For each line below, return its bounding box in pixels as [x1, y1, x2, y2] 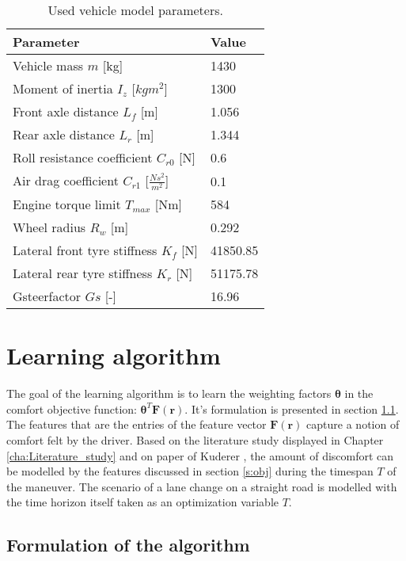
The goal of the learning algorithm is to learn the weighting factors [6, 385, 332, 402]
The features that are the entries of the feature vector [6, 416, 267, 433]
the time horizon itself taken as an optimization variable [6, 494, 279, 510]
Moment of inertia [13, 79, 113, 97]
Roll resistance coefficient [13, 148, 153, 166]
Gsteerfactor [13, 287, 82, 306]
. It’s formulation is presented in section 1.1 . [184, 400, 399, 417]
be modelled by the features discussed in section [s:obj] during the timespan [6, 463, 374, 479]
